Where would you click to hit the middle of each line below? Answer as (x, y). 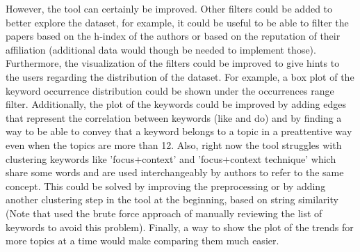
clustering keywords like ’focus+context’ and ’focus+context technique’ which (171, 158)
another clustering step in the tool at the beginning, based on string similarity (172, 199)
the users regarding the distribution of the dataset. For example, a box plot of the (180, 76)
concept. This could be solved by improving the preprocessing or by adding (166, 186)
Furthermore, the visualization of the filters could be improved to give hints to (173, 63)
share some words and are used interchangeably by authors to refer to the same (175, 172)
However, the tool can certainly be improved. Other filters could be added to (169, 8)
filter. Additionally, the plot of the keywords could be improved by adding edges (176, 104)
